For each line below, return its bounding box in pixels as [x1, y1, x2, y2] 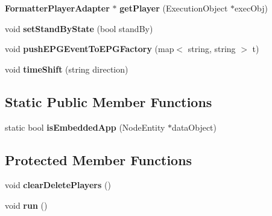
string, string [188, 42, 236, 55]
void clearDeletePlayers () [5, 178, 111, 191]
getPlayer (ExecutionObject [119, 2, 228, 14]
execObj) [235, 2, 268, 14]
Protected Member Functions [5, 150, 192, 169]
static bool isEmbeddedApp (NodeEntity [5, 120, 165, 133]
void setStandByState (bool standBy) [5, 22, 153, 34]
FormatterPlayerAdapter [5, 2, 110, 14]
